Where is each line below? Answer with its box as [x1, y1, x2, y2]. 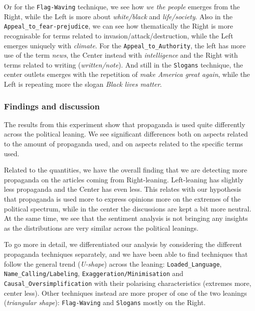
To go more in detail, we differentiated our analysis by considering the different [4, 239, 242, 249]
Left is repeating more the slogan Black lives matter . [4, 79, 162, 89]
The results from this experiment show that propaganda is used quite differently [4, 119, 246, 129]
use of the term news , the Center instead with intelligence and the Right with [4, 50, 238, 60]
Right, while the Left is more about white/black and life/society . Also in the [4, 11, 233, 21]
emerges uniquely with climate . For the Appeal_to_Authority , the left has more [4, 40, 246, 50]
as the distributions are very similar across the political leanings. [4, 222, 198, 233]
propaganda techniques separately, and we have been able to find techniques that [4, 248, 248, 259]
